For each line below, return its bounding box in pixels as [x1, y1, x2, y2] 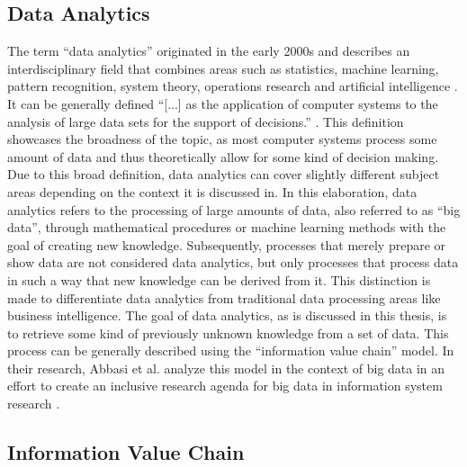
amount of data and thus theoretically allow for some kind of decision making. [7, 147, 439, 166]
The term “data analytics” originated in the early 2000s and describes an [7, 41, 410, 60]
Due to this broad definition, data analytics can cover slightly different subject [7, 165, 440, 184]
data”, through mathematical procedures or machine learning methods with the [7, 218, 446, 237]
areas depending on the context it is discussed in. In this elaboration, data [7, 182, 418, 201]
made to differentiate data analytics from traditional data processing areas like [7, 288, 441, 307]
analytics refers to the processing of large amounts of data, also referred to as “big [7, 200, 461, 219]
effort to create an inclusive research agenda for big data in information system [7, 376, 443, 395]
